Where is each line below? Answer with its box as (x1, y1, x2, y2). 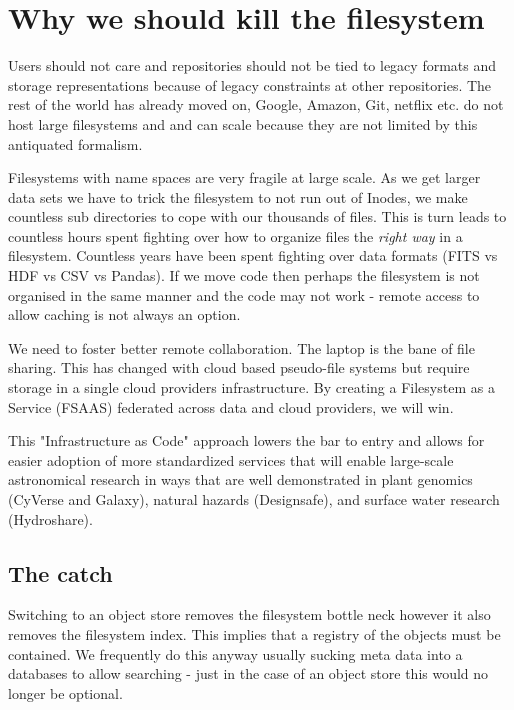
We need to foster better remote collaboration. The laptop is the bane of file (8, 337, 475, 358)
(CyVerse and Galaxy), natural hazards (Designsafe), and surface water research (8, 489, 500, 509)
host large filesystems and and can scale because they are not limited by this (8, 113, 478, 134)
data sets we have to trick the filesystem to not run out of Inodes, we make (8, 186, 468, 207)
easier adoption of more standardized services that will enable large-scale (8, 449, 454, 470)
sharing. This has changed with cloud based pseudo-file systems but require (8, 357, 470, 378)
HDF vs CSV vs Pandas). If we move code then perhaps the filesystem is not (8, 265, 480, 286)
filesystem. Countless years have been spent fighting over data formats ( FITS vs (8, 245, 498, 266)
